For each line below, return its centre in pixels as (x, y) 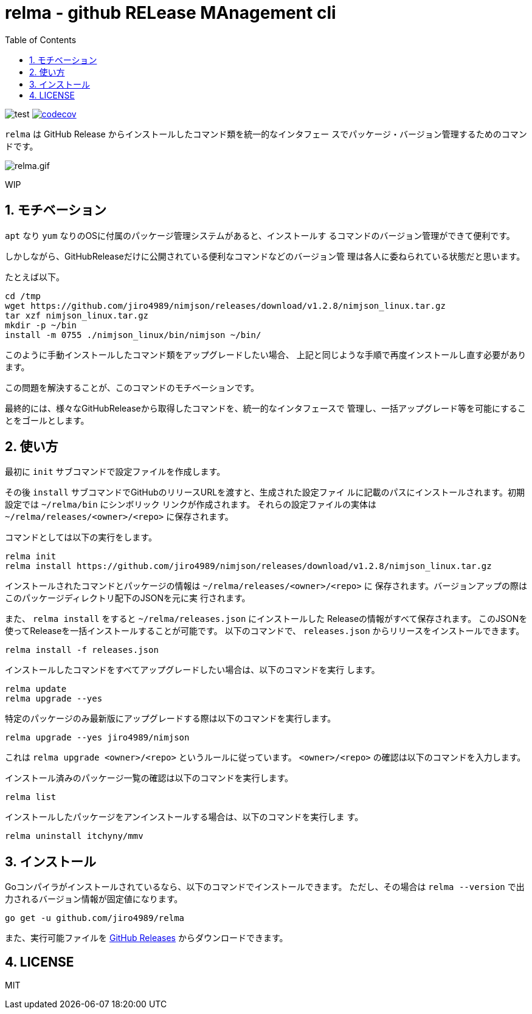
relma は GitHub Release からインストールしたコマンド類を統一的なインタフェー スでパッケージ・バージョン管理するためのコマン (266, 134)
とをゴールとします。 (47, 420)
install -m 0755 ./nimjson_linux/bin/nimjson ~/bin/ (133, 335)
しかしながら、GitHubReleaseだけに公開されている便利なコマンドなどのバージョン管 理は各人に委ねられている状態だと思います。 (265, 256)
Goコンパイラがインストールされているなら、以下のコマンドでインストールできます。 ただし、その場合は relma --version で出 (265, 887)
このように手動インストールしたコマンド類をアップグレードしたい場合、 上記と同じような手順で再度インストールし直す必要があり (266, 354)
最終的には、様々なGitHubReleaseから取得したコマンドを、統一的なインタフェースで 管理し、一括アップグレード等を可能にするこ (266, 408)
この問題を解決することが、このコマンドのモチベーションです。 (132, 387)
